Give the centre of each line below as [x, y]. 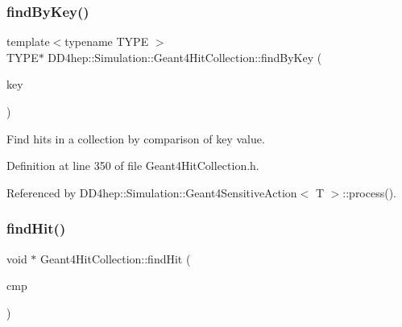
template [28, 41]
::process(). [370, 192]
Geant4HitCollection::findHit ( [116, 258]
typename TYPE [107, 41]
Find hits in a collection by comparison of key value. [136, 138]
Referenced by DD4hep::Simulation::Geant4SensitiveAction [152, 192]
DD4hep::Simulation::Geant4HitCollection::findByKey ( [185, 57]
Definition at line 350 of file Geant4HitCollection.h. [133, 166]
